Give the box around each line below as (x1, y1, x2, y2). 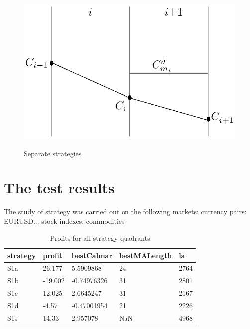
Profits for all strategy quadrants (50, 232, 150, 243)
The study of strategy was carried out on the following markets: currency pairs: (4, 206, 247, 216)
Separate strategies (24, 148, 82, 159)
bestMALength (119, 250, 172, 260)
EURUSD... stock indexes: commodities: (4, 216, 126, 226)
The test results (4, 177, 115, 197)
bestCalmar (71, 250, 113, 260)
